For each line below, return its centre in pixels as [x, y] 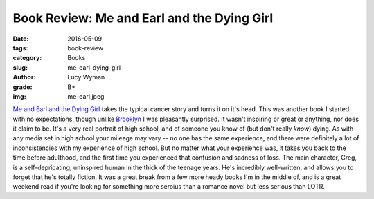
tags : [20, 48]
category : [27, 58]
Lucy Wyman [86, 77]
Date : [21, 39]
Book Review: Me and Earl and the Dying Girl [143, 18]
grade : [23, 87]
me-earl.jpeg [86, 96]
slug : [20, 67]
